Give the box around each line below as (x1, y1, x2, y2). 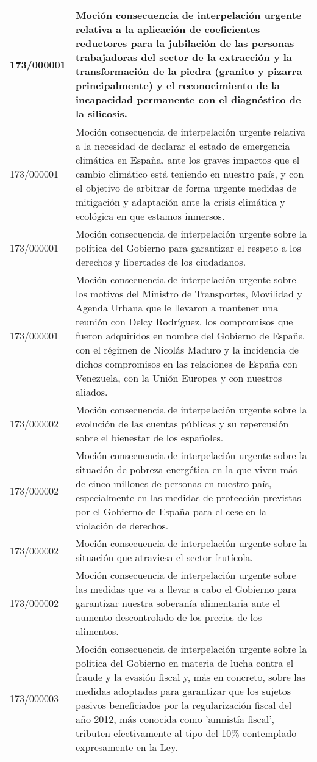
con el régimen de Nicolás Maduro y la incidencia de (76, 343, 299, 357)
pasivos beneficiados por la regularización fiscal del (76, 698, 292, 712)
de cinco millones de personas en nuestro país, (76, 476, 272, 490)
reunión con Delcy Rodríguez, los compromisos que (76, 314, 293, 328)
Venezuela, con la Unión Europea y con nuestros (76, 371, 282, 385)
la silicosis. (76, 106, 127, 120)
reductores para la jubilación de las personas (76, 36, 294, 50)
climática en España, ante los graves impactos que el (76, 153, 300, 167)
